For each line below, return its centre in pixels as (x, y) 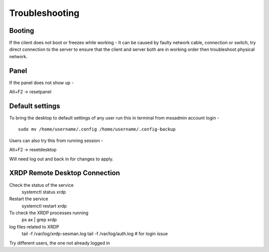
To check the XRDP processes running (49, 213)
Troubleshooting (44, 13)
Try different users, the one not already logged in (60, 243)
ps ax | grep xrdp (39, 220)
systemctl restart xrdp (44, 206)
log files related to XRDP (34, 227)
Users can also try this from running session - (56, 140)
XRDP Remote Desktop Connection (65, 173)
